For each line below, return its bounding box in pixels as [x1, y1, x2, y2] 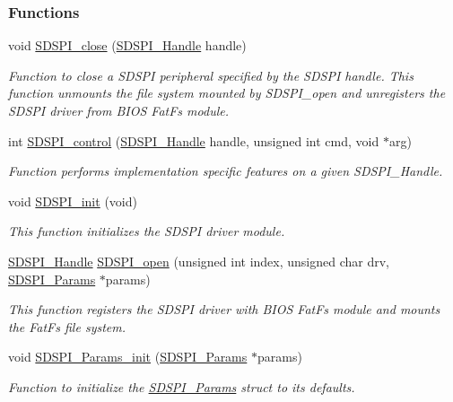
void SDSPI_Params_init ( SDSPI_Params [8, 347, 248, 366]
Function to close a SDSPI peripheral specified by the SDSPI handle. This [8, 66, 414, 84]
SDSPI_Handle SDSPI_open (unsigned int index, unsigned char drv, [8, 251, 390, 270]
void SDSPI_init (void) [8, 191, 137, 210]
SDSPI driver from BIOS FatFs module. [8, 101, 229, 119]
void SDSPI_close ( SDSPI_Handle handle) [8, 36, 247, 55]
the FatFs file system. [8, 317, 126, 336]
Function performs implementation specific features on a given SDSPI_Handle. [8, 162, 443, 180]
